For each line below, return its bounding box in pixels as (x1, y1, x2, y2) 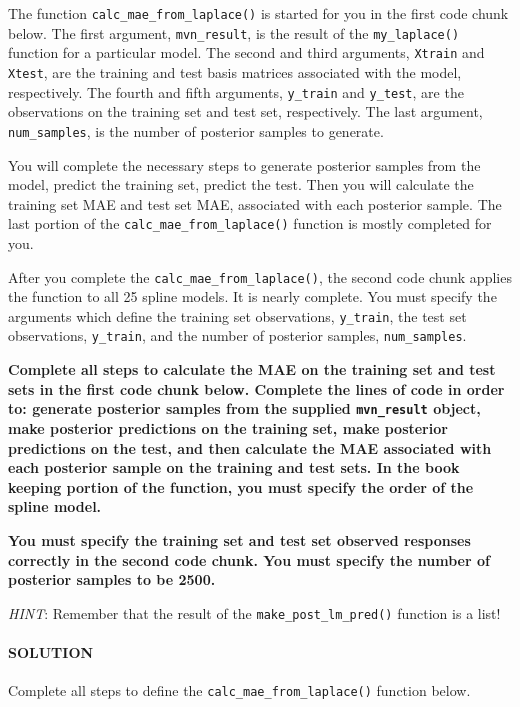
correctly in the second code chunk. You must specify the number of (8, 549, 490, 570)
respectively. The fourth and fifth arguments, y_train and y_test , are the (8, 81, 464, 102)
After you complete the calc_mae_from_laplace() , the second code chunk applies (8, 266, 512, 287)
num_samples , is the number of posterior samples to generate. (8, 120, 384, 141)
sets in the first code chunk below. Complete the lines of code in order (8, 378, 505, 399)
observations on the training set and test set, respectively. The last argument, (8, 101, 483, 122)
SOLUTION (8, 641, 94, 662)
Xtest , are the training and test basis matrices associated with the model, (8, 61, 462, 82)
